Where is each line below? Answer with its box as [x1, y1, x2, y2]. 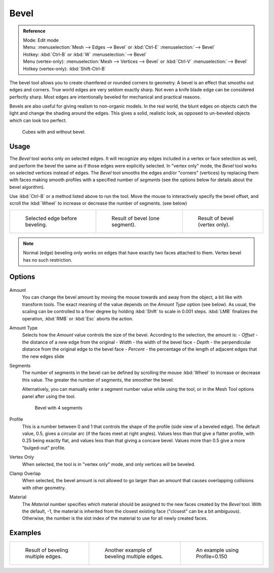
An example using [196, 547, 239, 554]
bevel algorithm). [9, 184, 45, 190]
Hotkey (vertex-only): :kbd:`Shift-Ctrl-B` [23, 65, 107, 72]
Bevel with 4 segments [35, 405, 83, 411]
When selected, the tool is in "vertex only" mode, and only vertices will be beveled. [22, 461, 195, 467]
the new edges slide [22, 353, 64, 359]
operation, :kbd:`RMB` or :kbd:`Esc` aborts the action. [22, 315, 134, 322]
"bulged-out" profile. [22, 445, 66, 451]
